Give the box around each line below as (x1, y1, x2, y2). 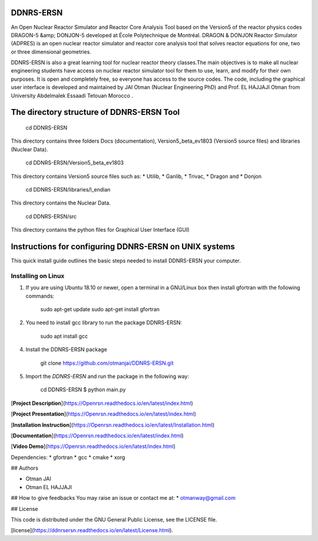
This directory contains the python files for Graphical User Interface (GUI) (11, 226, 190, 233)
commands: (25, 292, 55, 299)
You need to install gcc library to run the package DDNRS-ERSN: (25, 319, 182, 326)
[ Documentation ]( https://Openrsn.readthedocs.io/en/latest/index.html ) (11, 432, 184, 439)
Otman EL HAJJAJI (25, 483, 72, 490)
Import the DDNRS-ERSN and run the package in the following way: (25, 372, 190, 380)
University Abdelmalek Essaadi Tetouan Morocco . (11, 92, 134, 99)
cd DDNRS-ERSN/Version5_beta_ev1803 (25, 159, 124, 166)
